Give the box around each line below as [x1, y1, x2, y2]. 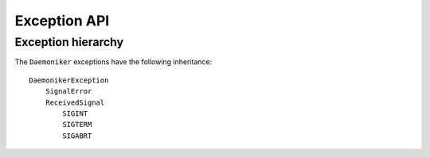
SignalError [45, 87, 92, 96]
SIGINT [62, 109, 88, 118]
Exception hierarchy [14, 35, 123, 49]
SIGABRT [62, 131, 92, 140]
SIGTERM [62, 120, 92, 129]
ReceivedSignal [45, 98, 105, 107]
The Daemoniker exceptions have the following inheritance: [14, 57, 213, 67]
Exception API [14, 12, 110, 29]
